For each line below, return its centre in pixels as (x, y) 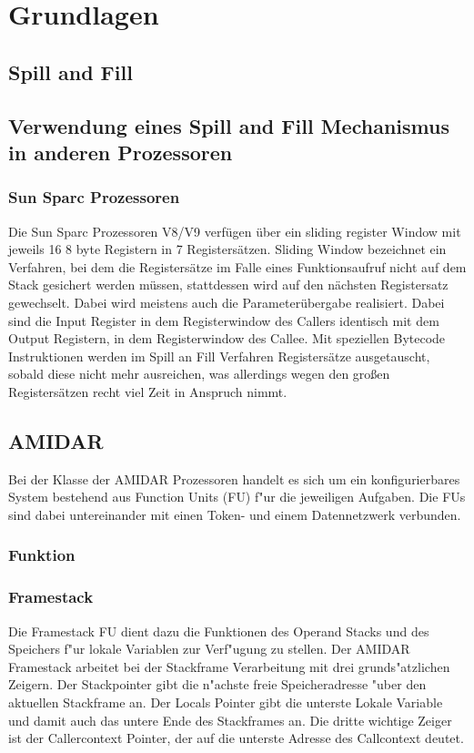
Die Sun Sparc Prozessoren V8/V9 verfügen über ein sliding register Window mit (235, 231)
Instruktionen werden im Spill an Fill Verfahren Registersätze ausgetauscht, (219, 356)
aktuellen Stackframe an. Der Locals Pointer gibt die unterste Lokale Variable (226, 702)
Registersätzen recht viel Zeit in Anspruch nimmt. (148, 391)
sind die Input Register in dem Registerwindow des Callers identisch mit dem (224, 320)
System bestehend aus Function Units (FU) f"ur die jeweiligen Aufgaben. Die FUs (237, 497)
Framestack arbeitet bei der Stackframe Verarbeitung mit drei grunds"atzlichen (229, 666)
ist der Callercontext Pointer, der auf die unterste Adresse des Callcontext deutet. (236, 738)
